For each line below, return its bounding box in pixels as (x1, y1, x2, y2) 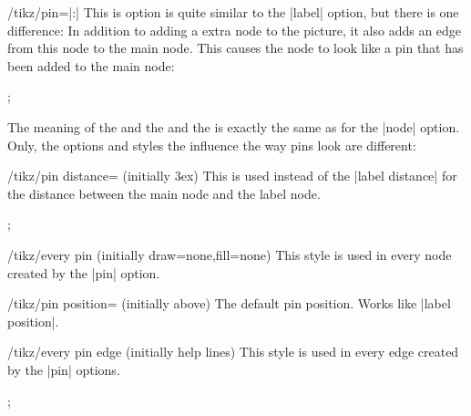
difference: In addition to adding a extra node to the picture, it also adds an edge (7, 20, 462, 39)
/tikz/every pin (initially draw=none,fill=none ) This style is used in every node (7, 244, 452, 264)
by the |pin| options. (7, 359, 120, 379)
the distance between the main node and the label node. (7, 183, 321, 203)
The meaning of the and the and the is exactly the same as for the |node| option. (7, 117, 460, 136)
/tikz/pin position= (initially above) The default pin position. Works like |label (7, 294, 451, 313)
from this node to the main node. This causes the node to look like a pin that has (7, 38, 464, 57)
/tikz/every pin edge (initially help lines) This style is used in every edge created (7, 342, 459, 361)
